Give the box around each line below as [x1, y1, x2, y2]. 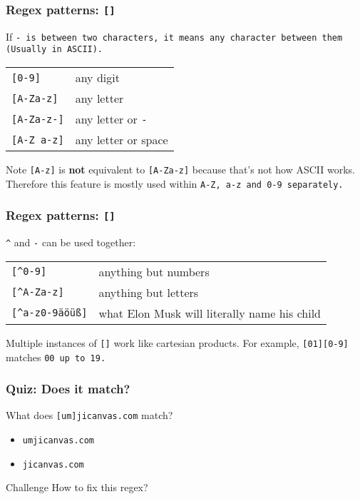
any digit [75, 69, 120, 86]
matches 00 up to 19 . [6, 349, 106, 364]
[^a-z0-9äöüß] [11, 307, 88, 319]
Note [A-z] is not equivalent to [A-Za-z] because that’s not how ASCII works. [6, 162, 356, 177]
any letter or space [75, 131, 168, 148]
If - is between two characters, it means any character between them [6, 29, 343, 44]
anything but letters [98, 283, 199, 301]
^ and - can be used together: [6, 235, 136, 250]
